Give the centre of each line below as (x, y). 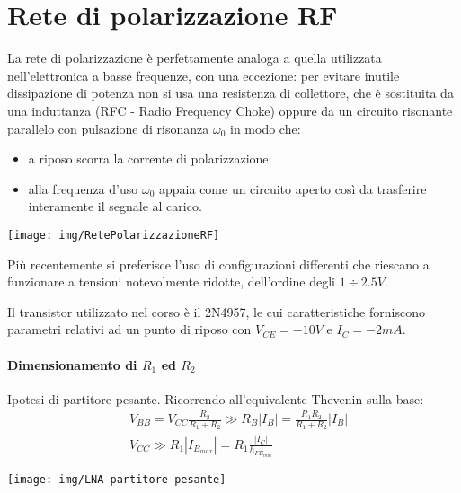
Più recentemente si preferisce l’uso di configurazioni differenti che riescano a (218, 264)
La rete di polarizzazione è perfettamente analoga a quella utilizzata (195, 58)
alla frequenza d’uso (83, 188)
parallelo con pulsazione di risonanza (108, 128)
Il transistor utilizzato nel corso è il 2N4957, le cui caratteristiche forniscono (216, 311)
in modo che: (265, 128)
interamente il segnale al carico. (115, 206)
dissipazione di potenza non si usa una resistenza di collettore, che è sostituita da (230, 93)
